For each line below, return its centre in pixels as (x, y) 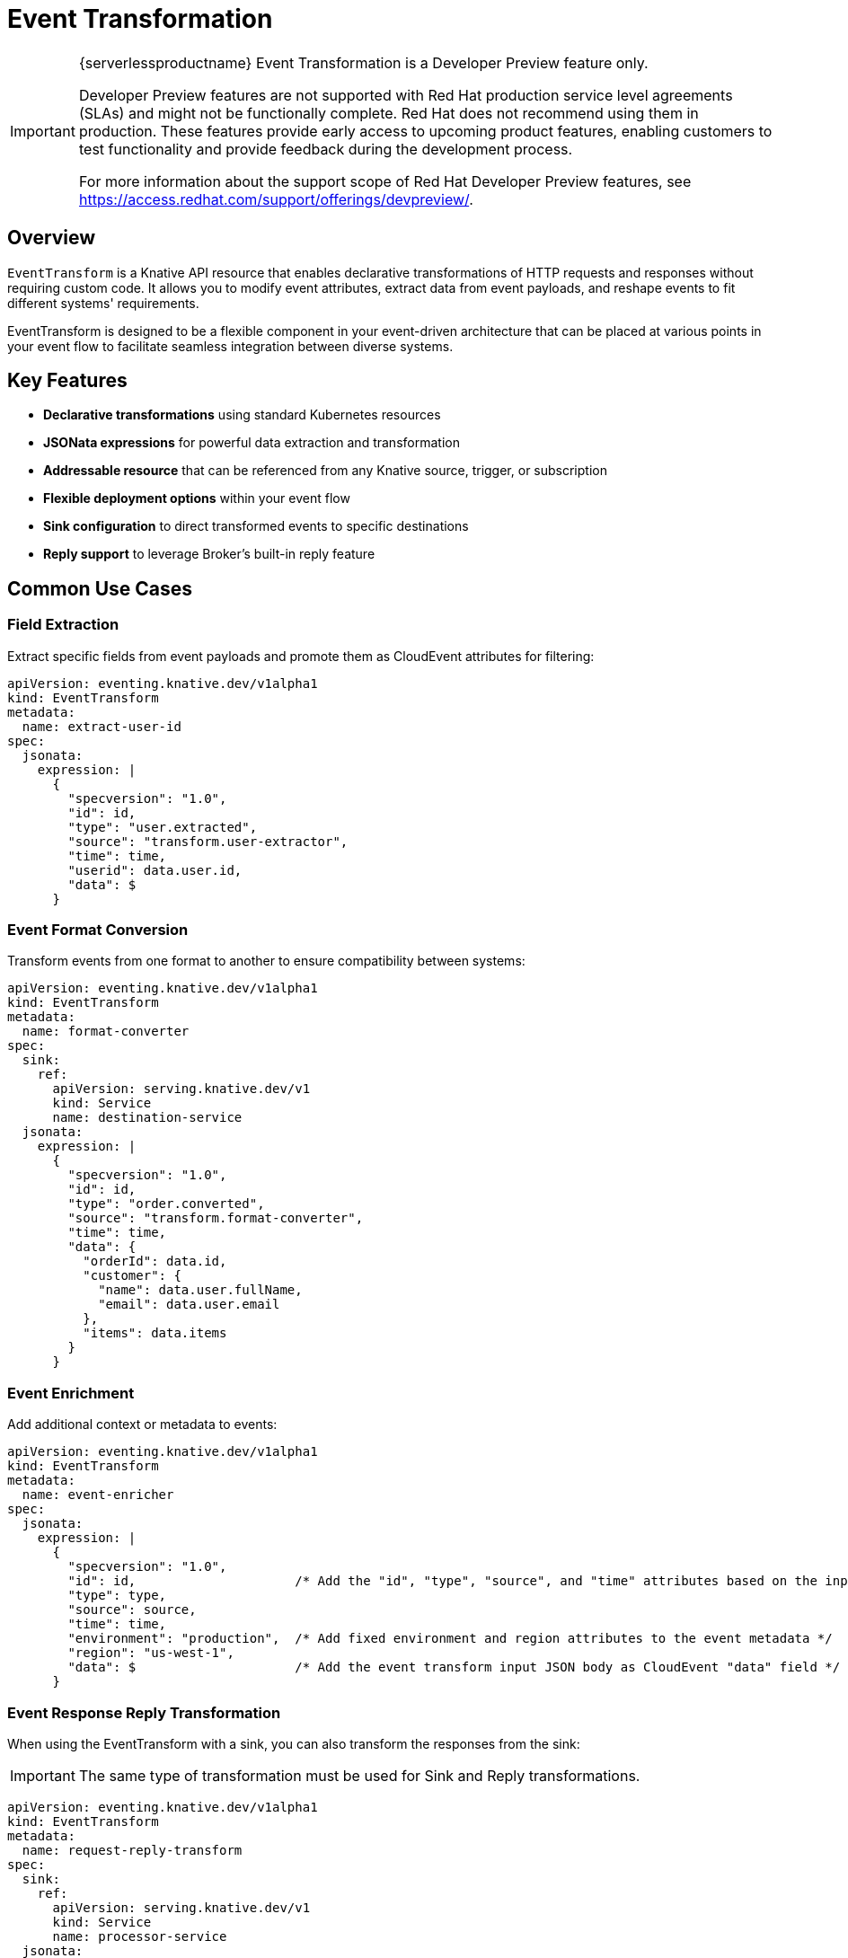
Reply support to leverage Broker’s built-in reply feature (209, 554)
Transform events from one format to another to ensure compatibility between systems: (266, 961)
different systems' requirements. (103, 303)
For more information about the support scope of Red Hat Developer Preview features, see (385, 181)
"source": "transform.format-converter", (216, 1218)
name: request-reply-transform (132, 1850)
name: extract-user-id (102, 726)
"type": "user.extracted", (163, 827)
